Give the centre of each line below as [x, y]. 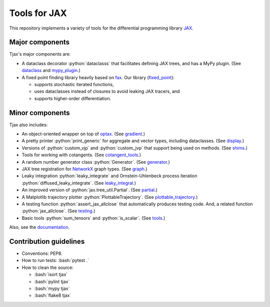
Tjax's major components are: [40, 54]
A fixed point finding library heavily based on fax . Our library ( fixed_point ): [98, 77]
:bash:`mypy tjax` [52, 288]
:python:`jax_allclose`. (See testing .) [58, 211]
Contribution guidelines [47, 241]
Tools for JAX [38, 13]
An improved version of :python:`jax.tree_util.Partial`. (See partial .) [89, 190]
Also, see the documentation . [39, 227]
